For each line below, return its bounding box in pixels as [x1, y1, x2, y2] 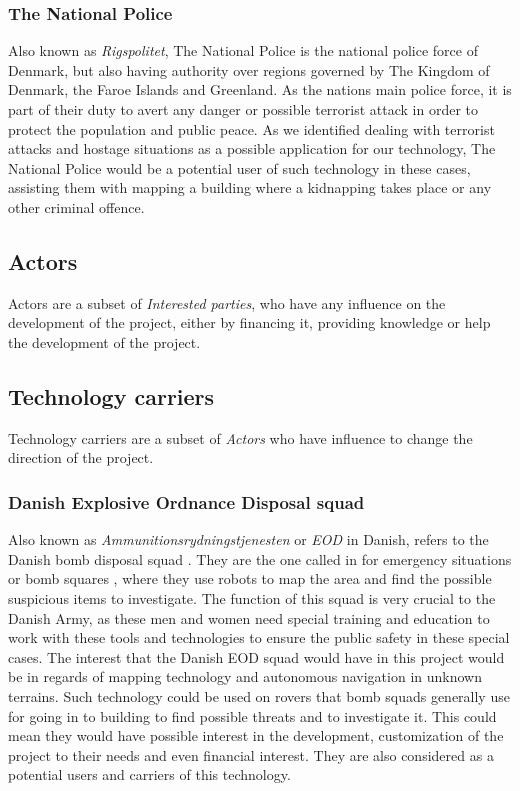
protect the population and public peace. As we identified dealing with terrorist [8, 118, 495, 139]
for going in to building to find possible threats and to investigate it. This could [8, 705, 497, 726]
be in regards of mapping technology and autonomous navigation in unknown [8, 666, 482, 687]
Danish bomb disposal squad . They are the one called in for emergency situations [8, 548, 512, 569]
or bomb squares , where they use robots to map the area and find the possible [8, 568, 492, 589]
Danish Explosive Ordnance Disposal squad [8, 489, 365, 514]
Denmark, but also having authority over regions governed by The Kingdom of [8, 59, 490, 80]
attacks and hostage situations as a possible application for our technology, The [8, 138, 496, 159]
